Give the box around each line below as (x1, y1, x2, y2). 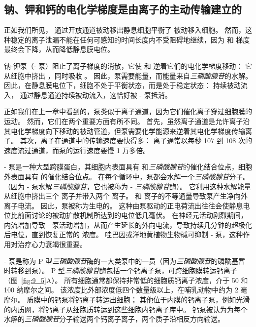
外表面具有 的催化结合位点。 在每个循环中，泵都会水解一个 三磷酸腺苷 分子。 (4, 171, 250, 181)
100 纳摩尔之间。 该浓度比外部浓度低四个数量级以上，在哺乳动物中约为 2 (4, 285, 238, 295)
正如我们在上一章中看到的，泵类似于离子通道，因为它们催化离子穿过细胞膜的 (4, 106, 252, 117)
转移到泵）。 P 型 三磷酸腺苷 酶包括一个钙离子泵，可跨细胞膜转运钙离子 (10, 265, 237, 276)
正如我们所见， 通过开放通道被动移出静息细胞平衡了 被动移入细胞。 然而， (4, 25, 245, 35)
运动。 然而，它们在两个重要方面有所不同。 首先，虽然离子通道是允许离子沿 (4, 116, 250, 126)
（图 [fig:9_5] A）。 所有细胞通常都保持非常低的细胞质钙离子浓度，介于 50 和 (4, 275, 248, 285)
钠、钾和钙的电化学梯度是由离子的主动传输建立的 (4, 1, 242, 17)
